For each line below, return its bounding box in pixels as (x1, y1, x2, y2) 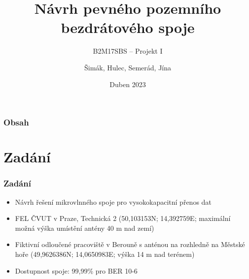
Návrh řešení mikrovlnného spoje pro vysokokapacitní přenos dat (15, 196, 212, 207)
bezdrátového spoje (61, 17, 195, 37)
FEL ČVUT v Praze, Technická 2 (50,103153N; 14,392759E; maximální (15, 213, 231, 223)
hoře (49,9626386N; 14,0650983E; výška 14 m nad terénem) (15, 248, 195, 259)
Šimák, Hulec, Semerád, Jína (84, 62, 172, 72)
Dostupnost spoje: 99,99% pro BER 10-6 (15, 265, 138, 276)
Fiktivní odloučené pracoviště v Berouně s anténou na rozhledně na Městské (15, 239, 245, 249)
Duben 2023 (109, 79, 146, 89)
